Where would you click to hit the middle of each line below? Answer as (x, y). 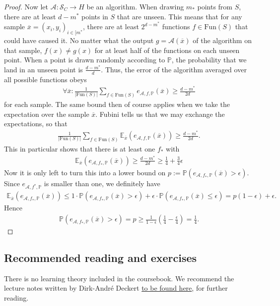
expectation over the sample (47, 114)
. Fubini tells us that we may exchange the (160, 114)
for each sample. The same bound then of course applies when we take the (117, 104)
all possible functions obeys (45, 79)
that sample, (23, 50)
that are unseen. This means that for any (179, 16)
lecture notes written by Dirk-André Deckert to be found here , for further (116, 288)
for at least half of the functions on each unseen (167, 50)
